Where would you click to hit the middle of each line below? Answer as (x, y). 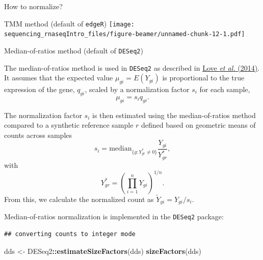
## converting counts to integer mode (70, 234)
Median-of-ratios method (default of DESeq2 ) (74, 50)
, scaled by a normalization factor (137, 89)
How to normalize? (33, 6)
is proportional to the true (203, 78)
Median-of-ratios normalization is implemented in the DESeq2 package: (114, 216)
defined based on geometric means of (199, 125)
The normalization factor (43, 115)
